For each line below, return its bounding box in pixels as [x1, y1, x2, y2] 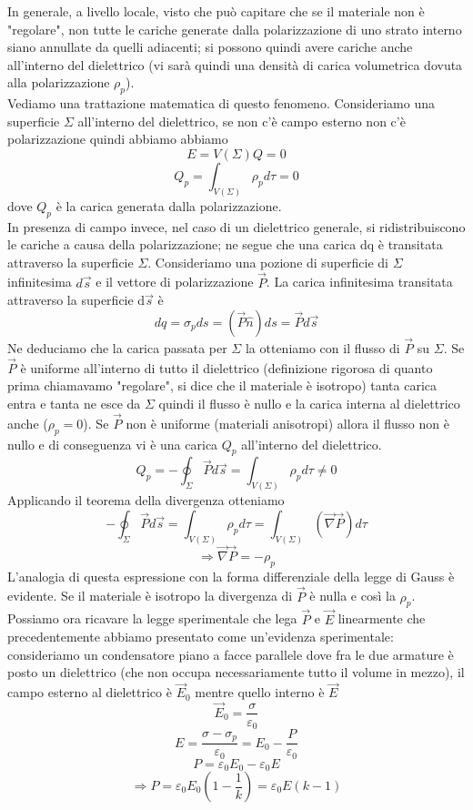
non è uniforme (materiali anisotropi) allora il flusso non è [126, 413, 449, 432]
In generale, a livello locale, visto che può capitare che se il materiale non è [7, 2, 425, 20]
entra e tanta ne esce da [7, 394, 141, 413]
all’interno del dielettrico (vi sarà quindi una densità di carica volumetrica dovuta [7, 55, 463, 74]
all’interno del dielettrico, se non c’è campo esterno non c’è [77, 111, 406, 130]
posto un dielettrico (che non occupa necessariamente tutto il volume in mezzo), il [7, 663, 465, 682]
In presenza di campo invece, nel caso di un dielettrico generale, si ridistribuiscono [7, 217, 466, 236]
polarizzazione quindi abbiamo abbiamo [7, 129, 228, 148]
